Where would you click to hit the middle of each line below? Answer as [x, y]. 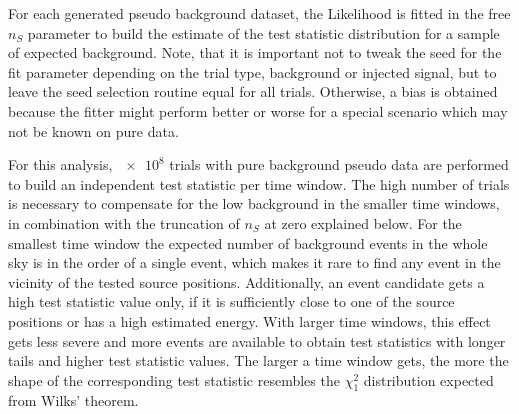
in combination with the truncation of [124, 222]
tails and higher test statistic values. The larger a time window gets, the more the [258, 360]
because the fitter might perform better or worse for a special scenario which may [258, 110]
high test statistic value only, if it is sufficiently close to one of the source [231, 301]
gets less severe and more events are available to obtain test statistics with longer [257, 340]
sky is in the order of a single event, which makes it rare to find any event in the [254, 262]
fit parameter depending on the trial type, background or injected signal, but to [252, 71]
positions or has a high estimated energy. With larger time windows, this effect [249, 320]
